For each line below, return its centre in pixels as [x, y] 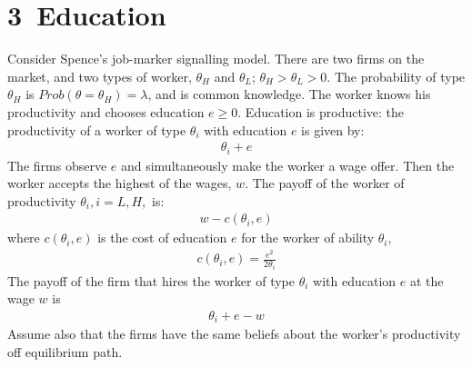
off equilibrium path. [65, 351]
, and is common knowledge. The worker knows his [289, 94]
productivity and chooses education [106, 111]
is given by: [333, 129]
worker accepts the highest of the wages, [120, 183]
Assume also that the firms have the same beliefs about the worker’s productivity [234, 334]
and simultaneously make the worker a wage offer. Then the [287, 165]
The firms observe [57, 165]
